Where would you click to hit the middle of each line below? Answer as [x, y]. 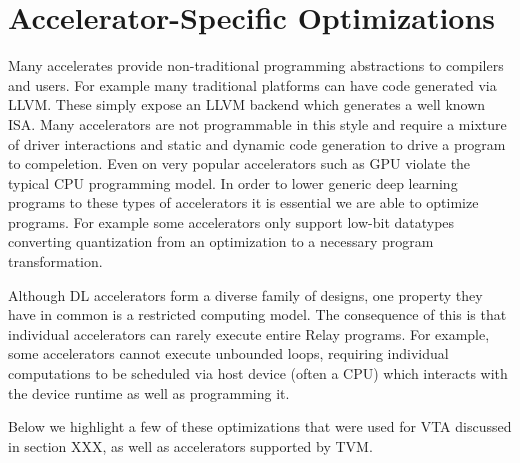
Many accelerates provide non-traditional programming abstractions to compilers [256, 65]
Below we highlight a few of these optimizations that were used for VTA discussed [260, 426]
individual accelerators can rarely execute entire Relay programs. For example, [249, 333]
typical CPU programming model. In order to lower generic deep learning [233, 182]
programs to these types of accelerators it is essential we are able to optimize [243, 202]
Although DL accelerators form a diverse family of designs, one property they [245, 294]
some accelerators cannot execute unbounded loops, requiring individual [228, 353]
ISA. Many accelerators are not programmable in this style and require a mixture [257, 123]
